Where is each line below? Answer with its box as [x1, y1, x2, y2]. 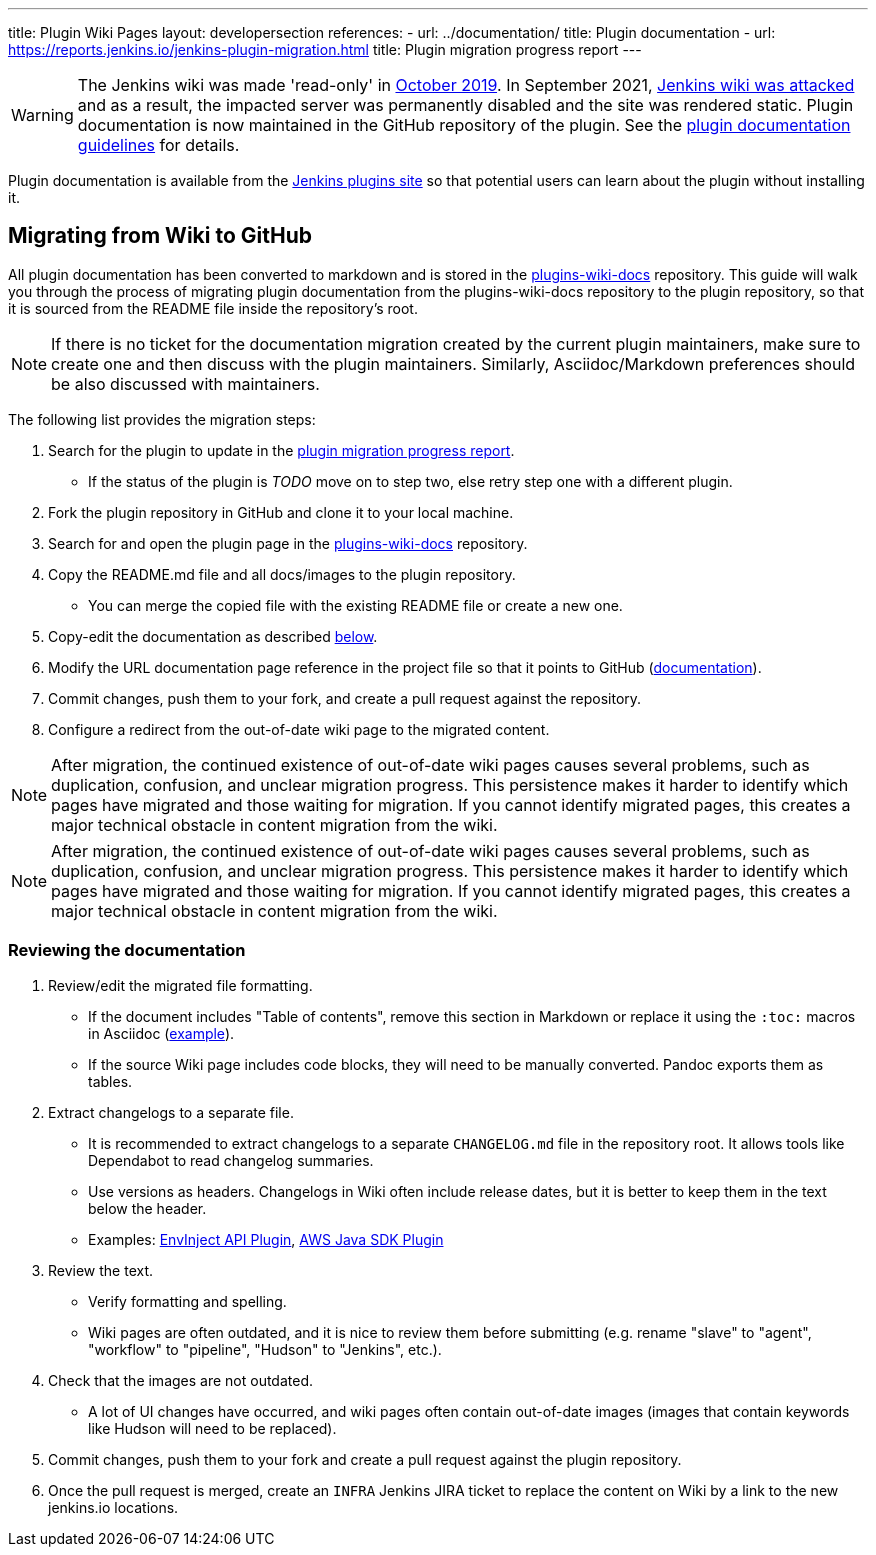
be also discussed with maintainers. [51, 373, 320, 394]
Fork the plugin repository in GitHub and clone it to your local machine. [48, 503, 514, 521]
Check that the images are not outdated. [48, 1371, 314, 1389]
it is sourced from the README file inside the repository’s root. [8, 299, 418, 317]
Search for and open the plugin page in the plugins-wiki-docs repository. [48, 534, 528, 552]
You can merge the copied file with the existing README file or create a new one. [88, 596, 623, 614]
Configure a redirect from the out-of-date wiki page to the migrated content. [48, 720, 550, 738]
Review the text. [48, 1261, 154, 1279]
